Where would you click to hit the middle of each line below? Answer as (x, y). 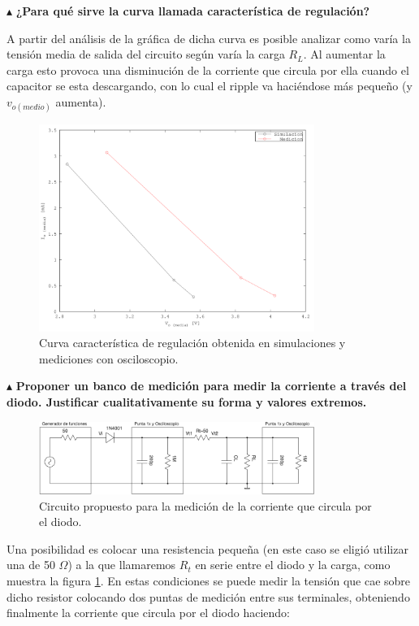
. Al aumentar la (344, 54)
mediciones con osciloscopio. (109, 358)
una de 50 (31, 565)
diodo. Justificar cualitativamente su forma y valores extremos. (187, 401)
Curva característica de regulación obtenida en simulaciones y (192, 343)
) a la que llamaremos (122, 565)
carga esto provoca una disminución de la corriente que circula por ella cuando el (208, 70)
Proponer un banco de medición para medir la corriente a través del (211, 386)
